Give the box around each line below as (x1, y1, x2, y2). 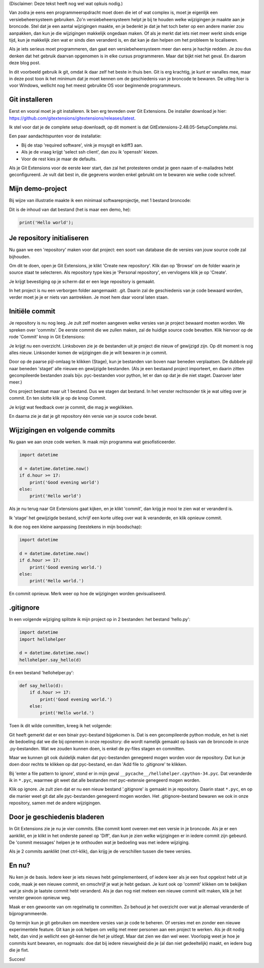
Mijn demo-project (9, 184, 67, 193)
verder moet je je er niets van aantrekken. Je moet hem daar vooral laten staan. (9, 294, 169, 300)
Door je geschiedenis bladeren (9, 813, 105, 821)
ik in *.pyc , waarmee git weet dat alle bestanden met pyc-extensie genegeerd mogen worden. (9, 777, 200, 783)
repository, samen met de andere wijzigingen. (9, 800, 101, 806)
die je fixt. (9, 947, 29, 953)
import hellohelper (19, 637, 66, 642)
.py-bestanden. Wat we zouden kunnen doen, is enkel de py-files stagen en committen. (9, 745, 185, 751)
